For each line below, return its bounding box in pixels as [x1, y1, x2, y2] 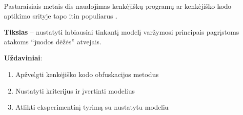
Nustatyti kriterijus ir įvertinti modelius [15, 85, 135, 96]
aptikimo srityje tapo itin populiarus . [4, 10, 118, 20]
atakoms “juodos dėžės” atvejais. [4, 36, 101, 46]
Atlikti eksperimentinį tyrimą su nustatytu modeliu [15, 102, 169, 112]
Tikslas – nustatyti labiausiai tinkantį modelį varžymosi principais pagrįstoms [4, 27, 239, 37]
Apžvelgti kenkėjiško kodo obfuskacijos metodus [15, 69, 159, 79]
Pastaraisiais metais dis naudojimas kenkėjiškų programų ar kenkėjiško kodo [4, 1, 232, 11]
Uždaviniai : [4, 53, 42, 63]
